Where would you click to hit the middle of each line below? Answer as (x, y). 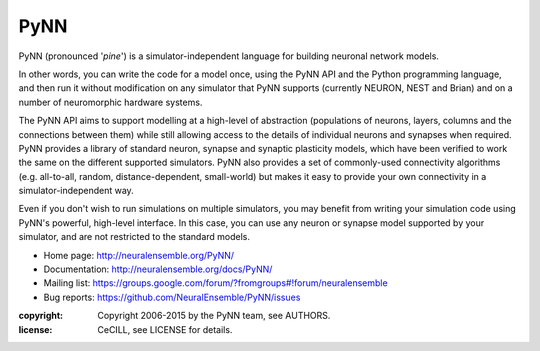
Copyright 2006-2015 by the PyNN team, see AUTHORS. (214, 316)
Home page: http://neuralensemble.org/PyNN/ (139, 255)
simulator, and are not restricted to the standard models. (134, 237)
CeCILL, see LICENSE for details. (165, 329)
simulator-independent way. (76, 191)
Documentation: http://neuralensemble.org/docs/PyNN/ (158, 269)
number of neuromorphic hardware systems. (110, 102)
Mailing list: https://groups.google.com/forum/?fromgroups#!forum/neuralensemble (216, 283)
